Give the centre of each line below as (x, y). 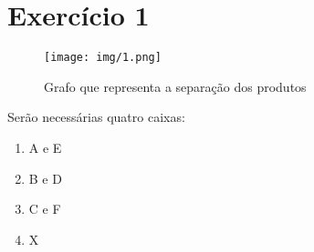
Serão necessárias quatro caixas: (96, 117)
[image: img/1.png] (103, 58)
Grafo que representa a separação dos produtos (175, 86)
